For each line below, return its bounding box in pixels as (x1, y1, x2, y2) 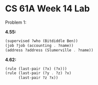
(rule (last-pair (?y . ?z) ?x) (5, 71, 71, 76)
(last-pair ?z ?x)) (18, 75, 58, 81)
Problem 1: (5, 19, 27, 25)
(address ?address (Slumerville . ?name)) (5, 47, 94, 52)
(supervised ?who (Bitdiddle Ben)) (5, 38, 78, 43)
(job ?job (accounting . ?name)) (5, 43, 74, 48)
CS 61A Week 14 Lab (5, 3, 90, 14)
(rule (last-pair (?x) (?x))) (5, 66, 67, 71)
